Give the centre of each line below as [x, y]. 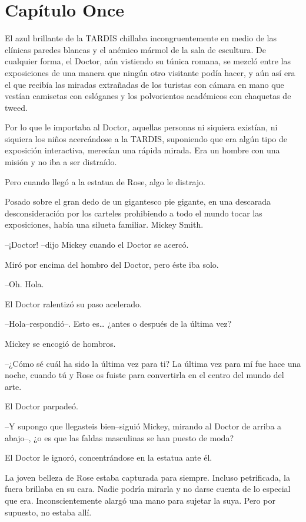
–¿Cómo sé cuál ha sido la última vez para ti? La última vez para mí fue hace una [153, 363]
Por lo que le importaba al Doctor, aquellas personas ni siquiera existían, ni [141, 127]
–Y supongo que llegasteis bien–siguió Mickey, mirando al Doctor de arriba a [143, 426]
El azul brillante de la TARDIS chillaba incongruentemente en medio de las [141, 38]
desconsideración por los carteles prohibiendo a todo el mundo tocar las [134, 213]
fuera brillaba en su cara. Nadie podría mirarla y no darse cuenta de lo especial [148, 489]
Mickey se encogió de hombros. [60, 343]
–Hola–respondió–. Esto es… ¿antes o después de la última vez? [118, 324]
